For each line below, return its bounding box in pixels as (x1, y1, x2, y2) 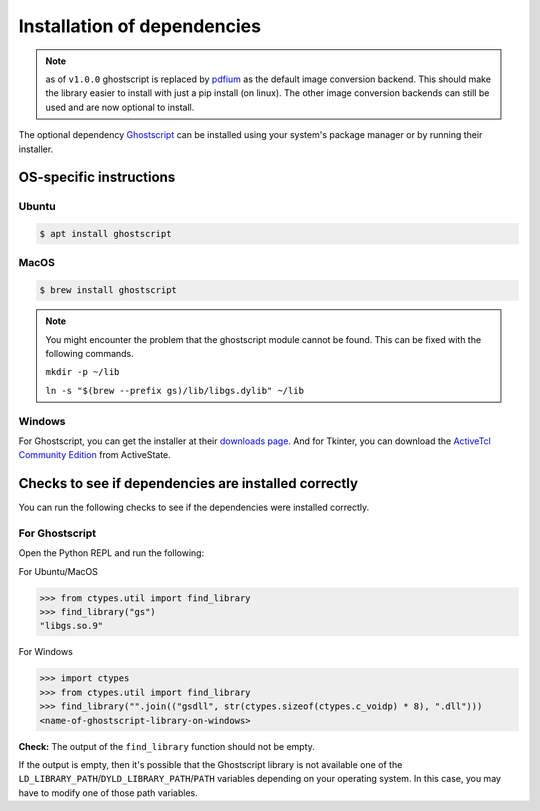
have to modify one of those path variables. (18, 786, 199, 799)
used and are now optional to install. (45, 101, 195, 113)
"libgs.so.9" (39, 620, 104, 632)
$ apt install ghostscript (39, 228, 172, 240)
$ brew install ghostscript (39, 285, 177, 296)
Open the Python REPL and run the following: (18, 547, 205, 559)
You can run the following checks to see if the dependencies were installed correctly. (18, 501, 370, 514)
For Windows (18, 646, 74, 658)
